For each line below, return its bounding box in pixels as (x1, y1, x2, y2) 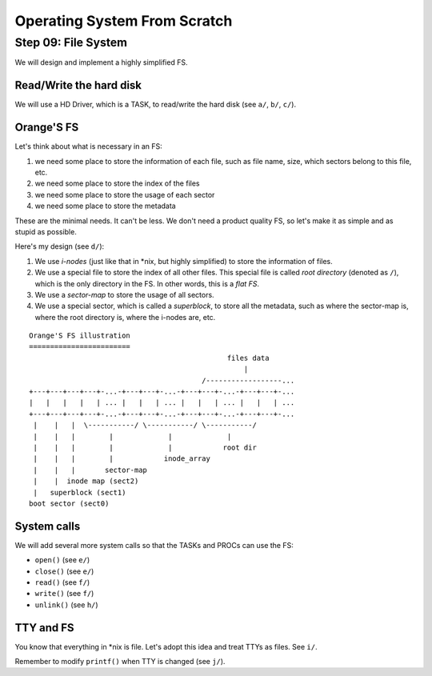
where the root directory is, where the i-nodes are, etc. (34, 312, 216, 322)
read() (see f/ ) (34, 578, 90, 587)
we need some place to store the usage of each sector (34, 190, 215, 199)
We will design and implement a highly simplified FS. (14, 58, 188, 67)
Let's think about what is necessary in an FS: (14, 142, 163, 151)
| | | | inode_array (33, 454, 211, 463)
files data (226, 353, 270, 362)
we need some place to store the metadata (34, 201, 176, 211)
